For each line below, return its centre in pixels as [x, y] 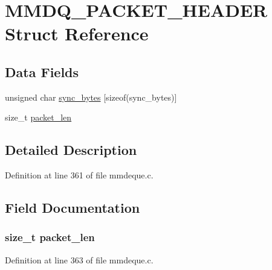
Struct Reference [77, 33]
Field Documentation [73, 208]
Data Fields [42, 71]
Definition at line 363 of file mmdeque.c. [79, 259]
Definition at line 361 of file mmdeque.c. [79, 175]
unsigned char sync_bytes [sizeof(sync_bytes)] [91, 97]
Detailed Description [71, 150]
